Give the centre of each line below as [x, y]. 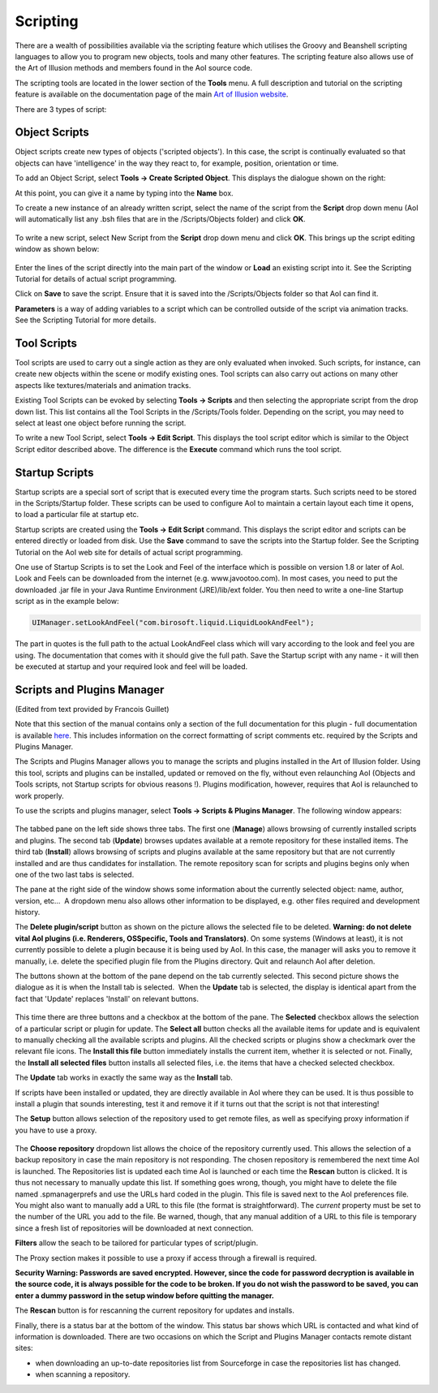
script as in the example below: [67, 602]
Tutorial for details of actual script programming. [96, 278]
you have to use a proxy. [56, 1130]
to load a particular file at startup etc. [77, 515]
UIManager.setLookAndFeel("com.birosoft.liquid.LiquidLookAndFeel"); [173, 623]
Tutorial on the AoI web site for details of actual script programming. [129, 552]
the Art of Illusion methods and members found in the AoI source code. [134, 68]
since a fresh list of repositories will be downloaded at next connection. [134, 1228]
